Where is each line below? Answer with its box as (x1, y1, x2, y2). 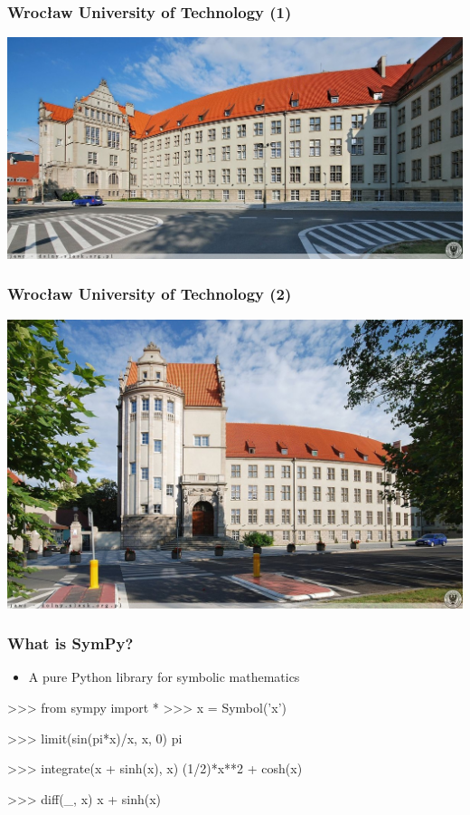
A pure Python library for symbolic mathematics (28, 667, 300, 686)
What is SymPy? (7, 632, 134, 655)
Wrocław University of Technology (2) (7, 283, 292, 305)
